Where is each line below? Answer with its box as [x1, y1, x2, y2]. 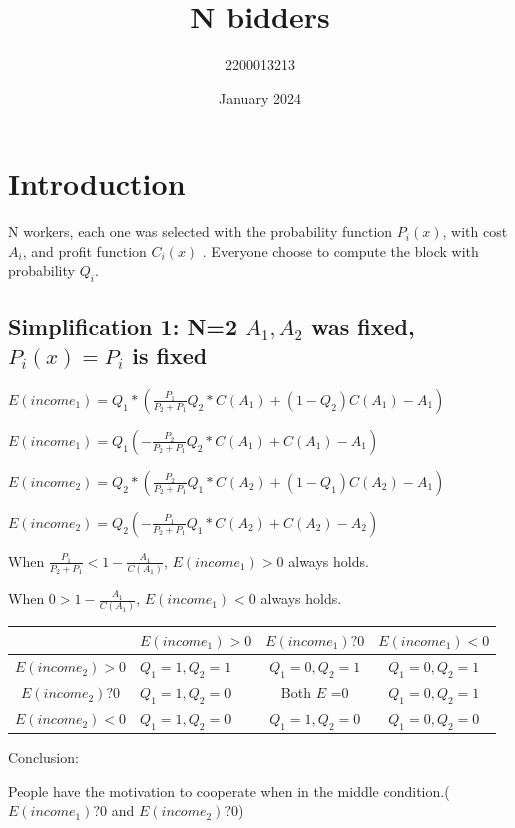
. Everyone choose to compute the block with [202, 240, 479, 261]
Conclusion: [8, 747, 79, 768]
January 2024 [219, 87, 301, 108]
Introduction [8, 163, 186, 204]
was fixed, [311, 310, 415, 341]
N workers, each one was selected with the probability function [8, 221, 393, 242]
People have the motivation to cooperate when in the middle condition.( [8, 780, 450, 801]
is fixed [132, 340, 208, 371]
